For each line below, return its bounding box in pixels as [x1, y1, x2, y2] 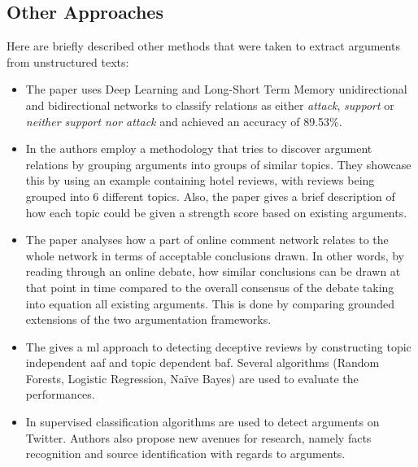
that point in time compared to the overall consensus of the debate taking [25, 278, 394, 295]
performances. [25, 386, 95, 403]
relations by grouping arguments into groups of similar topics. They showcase [25, 155, 411, 172]
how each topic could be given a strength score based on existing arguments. [25, 203, 407, 220]
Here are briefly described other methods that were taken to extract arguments [7, 37, 400, 55]
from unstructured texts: [7, 53, 129, 70]
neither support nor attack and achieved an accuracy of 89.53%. [25, 112, 342, 129]
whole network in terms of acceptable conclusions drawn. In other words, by [25, 247, 405, 264]
